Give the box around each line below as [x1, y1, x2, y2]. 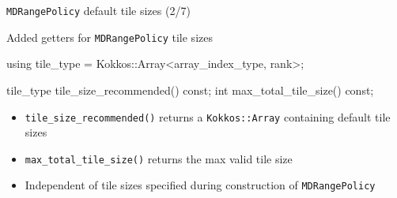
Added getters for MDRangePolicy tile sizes [6, 28, 213, 45]
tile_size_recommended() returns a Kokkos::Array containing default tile [25, 108, 391, 125]
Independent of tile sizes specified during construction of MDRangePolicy [25, 177, 376, 193]
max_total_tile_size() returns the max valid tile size [25, 150, 293, 166]
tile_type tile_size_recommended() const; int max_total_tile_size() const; [6, 81, 374, 98]
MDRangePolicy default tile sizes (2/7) [6, 2, 191, 18]
